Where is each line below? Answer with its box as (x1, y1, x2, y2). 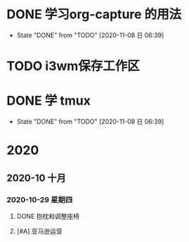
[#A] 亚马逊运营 (16, 227, 63, 235)
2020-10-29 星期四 (6, 194, 73, 204)
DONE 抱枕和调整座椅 (16, 212, 80, 220)
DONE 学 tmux (6, 93, 91, 109)
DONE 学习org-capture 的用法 (6, 6, 182, 22)
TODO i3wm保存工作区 (6, 58, 140, 74)
